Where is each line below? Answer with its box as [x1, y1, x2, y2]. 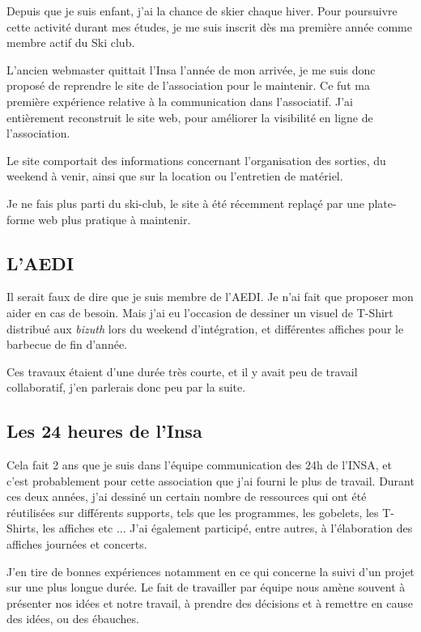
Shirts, [6, 520, 39, 537]
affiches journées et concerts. [6, 536, 147, 553]
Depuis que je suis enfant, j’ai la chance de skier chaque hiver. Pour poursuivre [6, 2, 398, 19]
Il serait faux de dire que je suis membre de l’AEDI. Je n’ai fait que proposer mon [6, 288, 414, 305]
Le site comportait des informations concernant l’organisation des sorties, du [6, 151, 386, 168]
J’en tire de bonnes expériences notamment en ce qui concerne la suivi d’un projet [6, 562, 415, 579]
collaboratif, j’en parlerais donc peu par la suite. [6, 379, 246, 396]
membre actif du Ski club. [6, 34, 135, 51]
